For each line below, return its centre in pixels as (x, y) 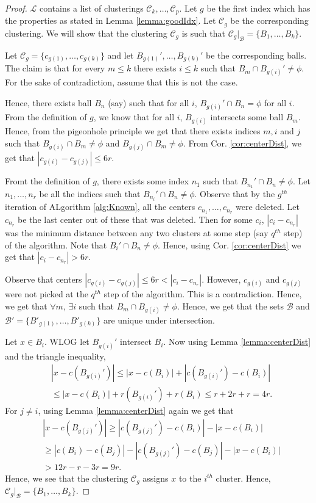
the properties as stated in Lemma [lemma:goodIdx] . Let (111, 20)
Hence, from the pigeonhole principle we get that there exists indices (133, 131)
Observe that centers (44, 279)
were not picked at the (47, 294)
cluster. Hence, (243, 478)
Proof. (16, 8)
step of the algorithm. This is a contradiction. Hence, (203, 294)
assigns (156, 478)
